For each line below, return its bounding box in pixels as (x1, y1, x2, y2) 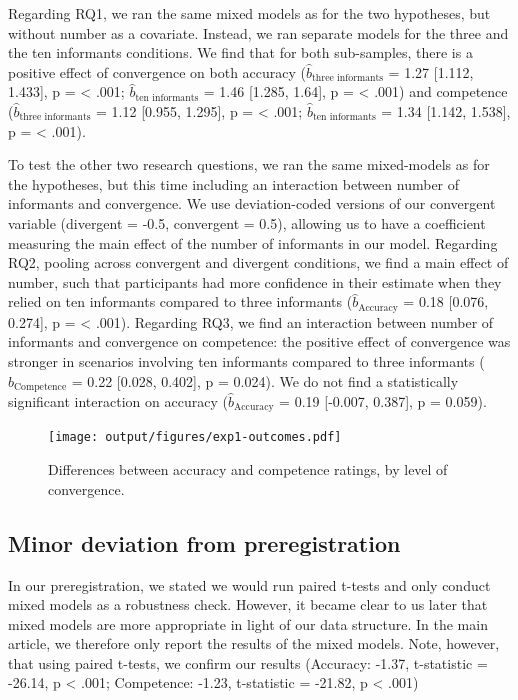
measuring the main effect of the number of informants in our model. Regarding (8, 232, 498, 253)
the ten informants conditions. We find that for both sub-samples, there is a (8, 42, 473, 63)
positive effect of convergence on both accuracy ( (8, 61, 307, 82)
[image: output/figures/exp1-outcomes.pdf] (48, 430, 342, 445)
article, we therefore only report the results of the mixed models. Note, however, (8, 633, 500, 654)
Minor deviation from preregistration (8, 527, 401, 558)
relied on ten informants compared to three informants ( (8, 291, 353, 312)
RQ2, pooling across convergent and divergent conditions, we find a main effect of (8, 252, 509, 273)
